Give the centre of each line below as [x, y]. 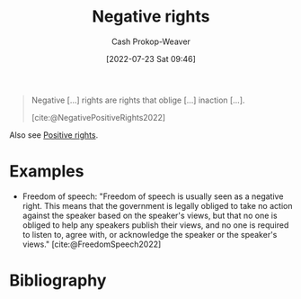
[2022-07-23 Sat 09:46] [151, 59]
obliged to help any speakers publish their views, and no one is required [155, 225]
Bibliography [58, 281]
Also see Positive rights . [54, 135]
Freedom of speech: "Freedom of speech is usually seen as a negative [153, 196]
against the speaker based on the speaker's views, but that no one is [150, 215]
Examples [47, 172]
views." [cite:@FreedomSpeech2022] [92, 244]
